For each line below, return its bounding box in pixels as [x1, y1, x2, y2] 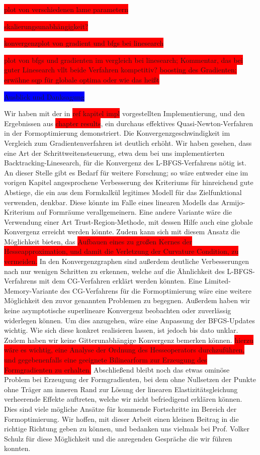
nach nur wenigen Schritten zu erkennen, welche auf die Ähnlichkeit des [4, 265, 225, 276]
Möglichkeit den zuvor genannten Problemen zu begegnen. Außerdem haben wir [4, 295, 250, 306]
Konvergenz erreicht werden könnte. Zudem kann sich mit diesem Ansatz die [4, 226, 240, 237]
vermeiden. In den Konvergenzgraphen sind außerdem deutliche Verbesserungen [4, 256, 249, 266]
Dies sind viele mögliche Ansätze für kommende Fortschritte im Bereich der [4, 403, 237, 414]
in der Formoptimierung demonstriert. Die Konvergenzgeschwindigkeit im [4, 128, 230, 138]
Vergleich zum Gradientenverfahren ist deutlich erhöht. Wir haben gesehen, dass [4, 137, 252, 148]
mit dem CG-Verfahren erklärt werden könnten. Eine [39, 276, 202, 286]
